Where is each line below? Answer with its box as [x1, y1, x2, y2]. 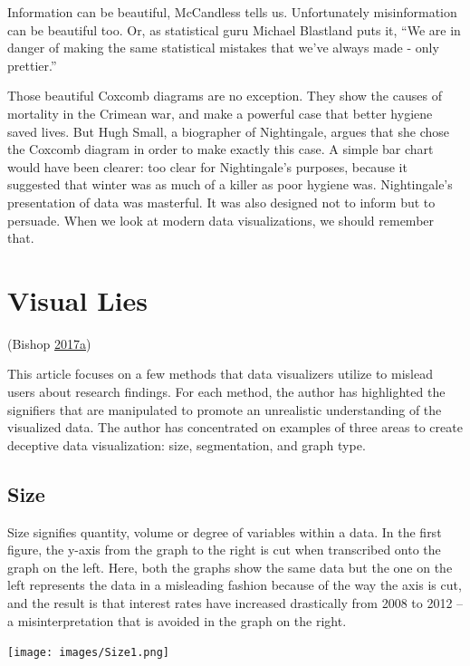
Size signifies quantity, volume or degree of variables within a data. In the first [7, 522, 442, 541]
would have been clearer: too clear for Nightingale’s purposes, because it [7, 157, 408, 176]
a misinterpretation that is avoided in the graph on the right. [7, 611, 347, 630]
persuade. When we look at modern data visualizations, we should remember [7, 210, 435, 229]
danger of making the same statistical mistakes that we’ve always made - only [7, 38, 439, 57]
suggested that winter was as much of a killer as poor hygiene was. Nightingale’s [7, 175, 453, 194]
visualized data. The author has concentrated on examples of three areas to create [7, 418, 463, 437]
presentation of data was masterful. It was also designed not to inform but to [7, 192, 436, 211]
